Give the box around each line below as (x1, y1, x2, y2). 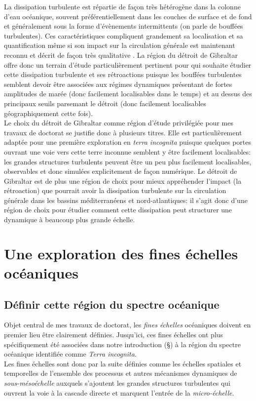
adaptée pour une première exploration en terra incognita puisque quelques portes (4, 137, 252, 147)
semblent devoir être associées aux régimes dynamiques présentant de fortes (4, 79, 232, 89)
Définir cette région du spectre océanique (4, 296, 219, 312)
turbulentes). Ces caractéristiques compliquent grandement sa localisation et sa (4, 30, 243, 40)
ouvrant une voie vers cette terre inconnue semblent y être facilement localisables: (4, 146, 251, 157)
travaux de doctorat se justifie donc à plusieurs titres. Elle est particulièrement (4, 127, 242, 137)
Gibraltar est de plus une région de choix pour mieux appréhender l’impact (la (4, 175, 242, 186)
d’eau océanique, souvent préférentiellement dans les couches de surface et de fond (4, 11, 252, 21)
